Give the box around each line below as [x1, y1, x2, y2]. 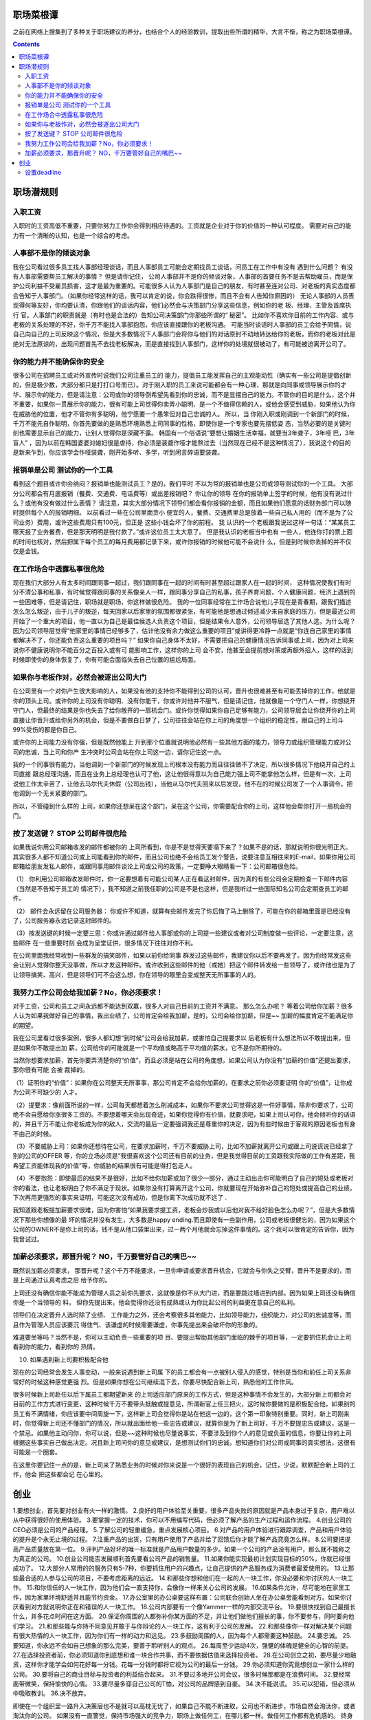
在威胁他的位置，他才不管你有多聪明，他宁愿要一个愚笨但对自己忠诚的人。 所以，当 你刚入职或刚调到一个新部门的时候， [12, 409, 353, 418]
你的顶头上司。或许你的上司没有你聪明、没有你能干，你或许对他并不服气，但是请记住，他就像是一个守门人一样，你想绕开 [12, 696, 356, 705]
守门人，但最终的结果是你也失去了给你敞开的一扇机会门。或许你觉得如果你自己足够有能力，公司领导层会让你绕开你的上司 [12, 706, 356, 715]
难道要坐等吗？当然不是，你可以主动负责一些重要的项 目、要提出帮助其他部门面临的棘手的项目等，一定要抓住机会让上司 [12, 1333, 352, 1342]
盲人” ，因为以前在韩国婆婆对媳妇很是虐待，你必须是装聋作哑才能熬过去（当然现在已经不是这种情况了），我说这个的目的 [12, 438, 352, 447]
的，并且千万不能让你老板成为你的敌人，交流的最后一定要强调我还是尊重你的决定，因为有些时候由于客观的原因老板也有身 [12, 1120, 356, 1128]
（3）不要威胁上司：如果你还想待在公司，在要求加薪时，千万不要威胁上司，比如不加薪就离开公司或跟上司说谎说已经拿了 [12, 1142, 354, 1150]
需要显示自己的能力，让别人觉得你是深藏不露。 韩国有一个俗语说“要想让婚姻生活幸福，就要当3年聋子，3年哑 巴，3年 [24, 429, 355, 437]
